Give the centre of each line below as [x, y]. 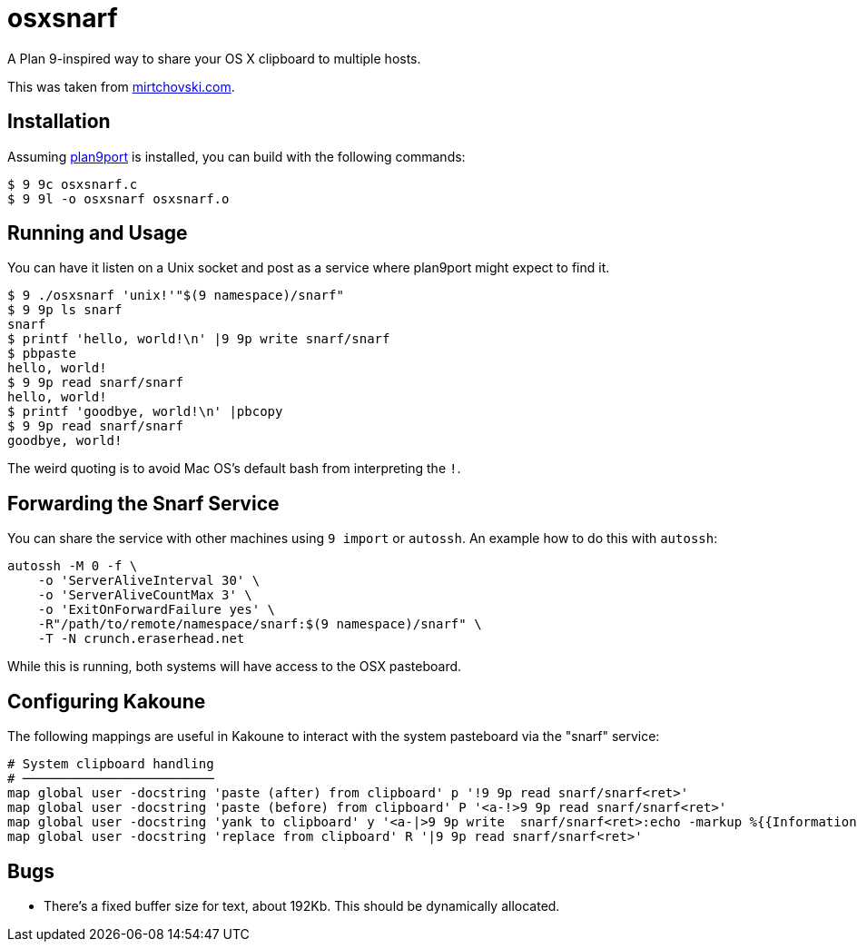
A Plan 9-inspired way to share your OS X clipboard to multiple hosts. [214, 58]
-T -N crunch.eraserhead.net [141, 639]
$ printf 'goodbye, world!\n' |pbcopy [145, 412]
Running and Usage [98, 233]
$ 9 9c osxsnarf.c [73, 184]
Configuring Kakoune [107, 701]
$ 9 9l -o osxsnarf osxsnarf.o [118, 198]
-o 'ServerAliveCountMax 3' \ [145, 595]
